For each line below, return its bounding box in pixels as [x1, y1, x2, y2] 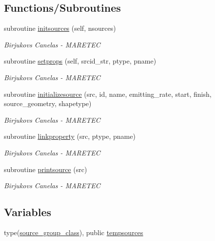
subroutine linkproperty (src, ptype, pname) [4, 131, 136, 141]
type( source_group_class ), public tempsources [4, 227, 143, 237]
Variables [4, 204, 52, 219]
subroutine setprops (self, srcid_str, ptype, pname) [4, 56, 156, 66]
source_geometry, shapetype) [4, 98, 92, 109]
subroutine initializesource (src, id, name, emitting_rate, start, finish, [4, 88, 212, 99]
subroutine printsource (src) [4, 164, 87, 174]
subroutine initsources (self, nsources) [4, 23, 116, 33]
